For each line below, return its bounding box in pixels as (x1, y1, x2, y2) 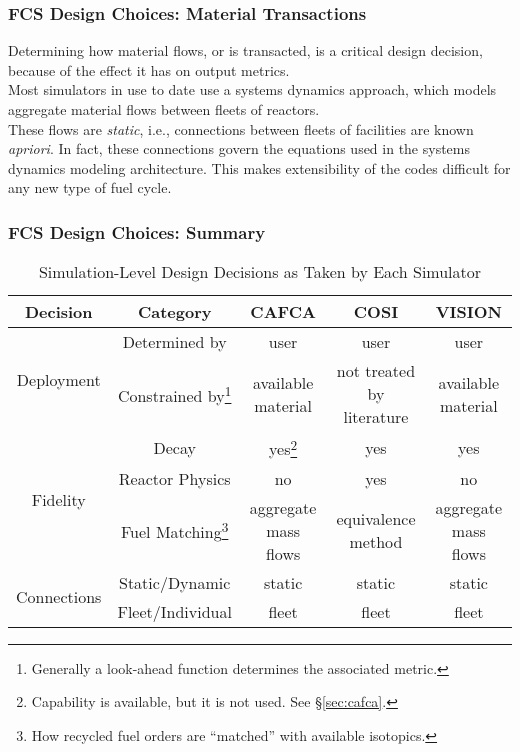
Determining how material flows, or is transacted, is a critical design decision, (8, 40, 483, 61)
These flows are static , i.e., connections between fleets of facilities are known (8, 118, 474, 139)
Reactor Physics (118, 466, 231, 490)
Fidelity (31, 487, 86, 511)
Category (137, 300, 212, 324)
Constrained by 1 (117, 380, 232, 407)
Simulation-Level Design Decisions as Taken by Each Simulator (38, 260, 482, 284)
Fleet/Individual (117, 599, 232, 623)
